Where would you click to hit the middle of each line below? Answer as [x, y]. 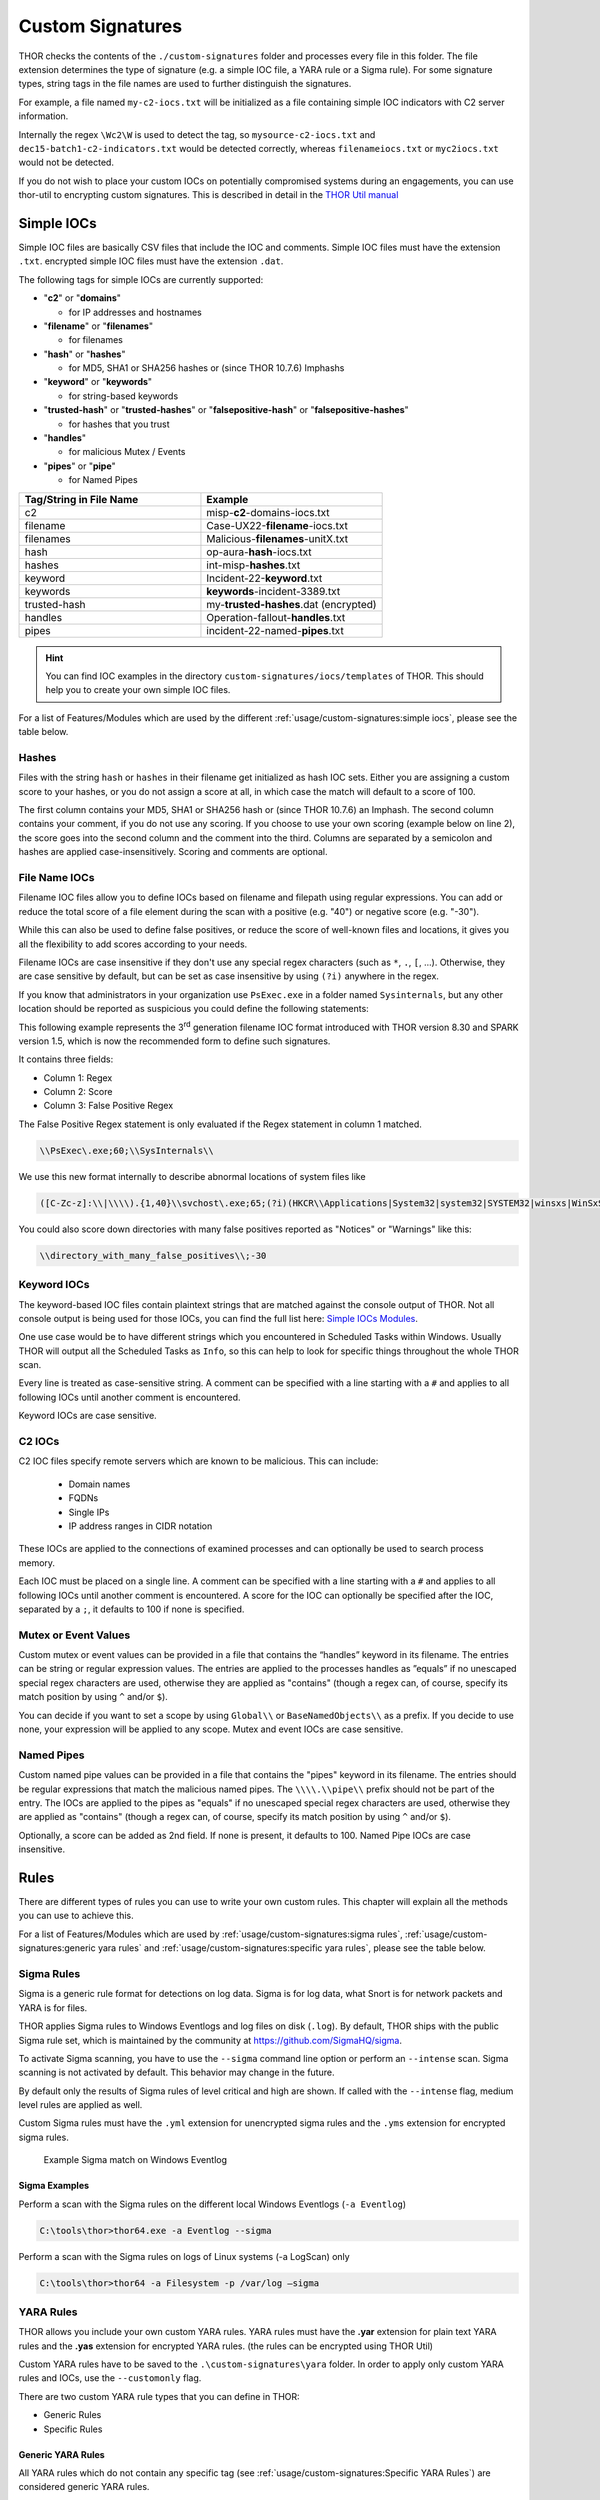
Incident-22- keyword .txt [264, 578]
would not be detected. [66, 162]
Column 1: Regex [78, 1077]
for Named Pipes [103, 480]
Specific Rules [73, 2429]
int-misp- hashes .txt [253, 565]
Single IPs [89, 1512]
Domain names [99, 1484]
